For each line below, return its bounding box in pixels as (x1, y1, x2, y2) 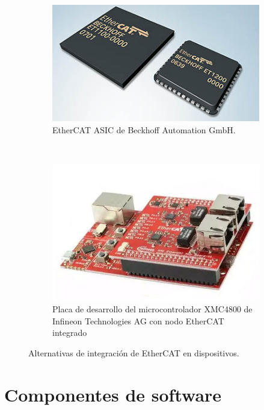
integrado (52, 326, 87, 339)
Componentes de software (4, 382, 222, 406)
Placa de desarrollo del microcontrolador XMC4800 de (52, 303, 253, 315)
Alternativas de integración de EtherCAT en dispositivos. (28, 346, 239, 359)
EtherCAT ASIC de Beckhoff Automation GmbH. (52, 123, 236, 136)
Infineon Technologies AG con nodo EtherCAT (52, 314, 224, 327)
